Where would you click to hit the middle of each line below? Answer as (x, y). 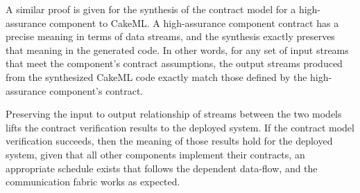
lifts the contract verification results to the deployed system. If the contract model (180, 127)
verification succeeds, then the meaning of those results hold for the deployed (169, 141)
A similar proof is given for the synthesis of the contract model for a (151, 9)
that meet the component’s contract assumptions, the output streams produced (174, 63)
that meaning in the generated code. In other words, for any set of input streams (177, 49)
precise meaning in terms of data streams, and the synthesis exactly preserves (170, 36)
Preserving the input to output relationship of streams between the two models (174, 114)
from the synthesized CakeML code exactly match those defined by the (156, 76)
